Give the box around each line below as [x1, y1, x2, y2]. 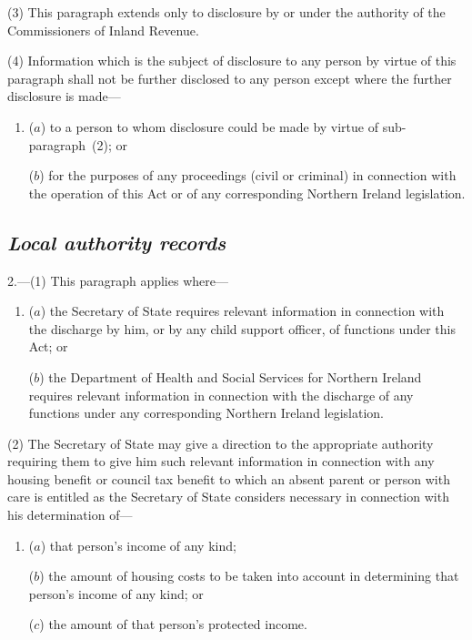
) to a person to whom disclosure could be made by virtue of [40, 117, 378, 136]
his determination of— [7, 505, 133, 524]
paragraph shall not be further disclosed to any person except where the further [7, 68, 452, 87]
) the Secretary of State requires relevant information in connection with [40, 301, 445, 320]
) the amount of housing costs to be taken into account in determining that [39, 566, 459, 585]
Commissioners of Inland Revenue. [7, 20, 199, 39]
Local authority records [7, 228, 226, 256]
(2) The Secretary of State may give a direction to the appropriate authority [7, 433, 434, 452]
